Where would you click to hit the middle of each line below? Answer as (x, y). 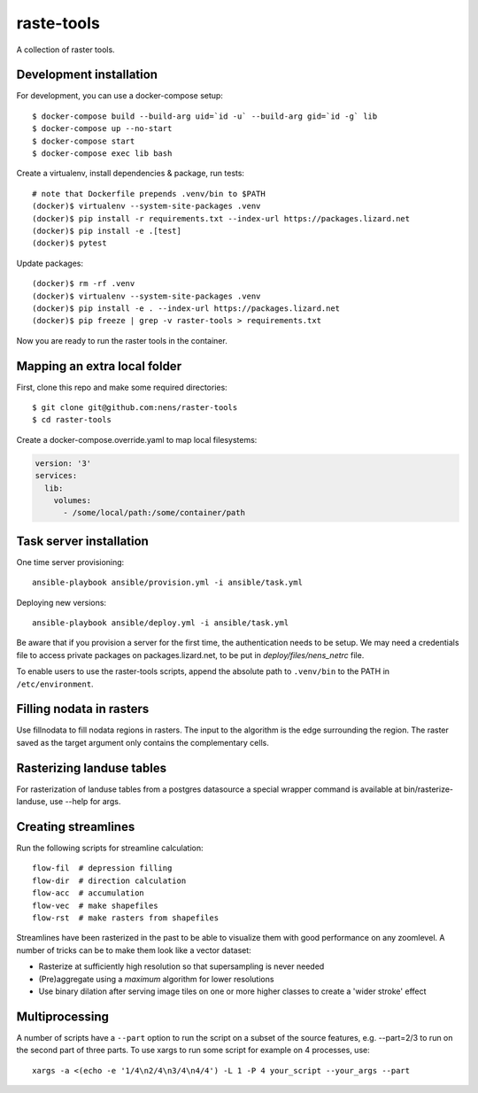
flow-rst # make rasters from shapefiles (126, 918)
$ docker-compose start (84, 141)
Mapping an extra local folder (99, 366)
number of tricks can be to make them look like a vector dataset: (134, 950)
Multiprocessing (63, 1016)
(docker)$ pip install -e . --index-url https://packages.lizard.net (186, 308)
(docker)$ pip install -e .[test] (107, 231)
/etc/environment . (55, 684)
